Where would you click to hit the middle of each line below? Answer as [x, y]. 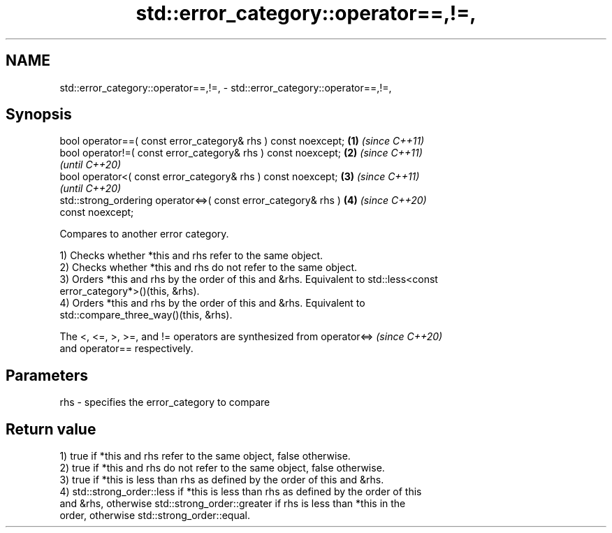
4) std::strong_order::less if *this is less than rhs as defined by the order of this [241, 492]
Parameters [47, 375]
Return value [51, 429]
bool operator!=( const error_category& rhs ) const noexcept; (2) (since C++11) [241, 153]
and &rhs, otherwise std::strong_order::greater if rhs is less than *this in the [233, 504]
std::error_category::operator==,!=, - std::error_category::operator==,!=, [226, 87]
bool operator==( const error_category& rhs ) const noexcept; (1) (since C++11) [242, 141]
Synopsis [39, 115]
